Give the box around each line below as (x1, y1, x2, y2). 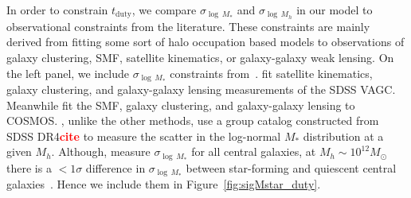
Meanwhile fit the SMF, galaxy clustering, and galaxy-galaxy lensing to (6, 96, 355, 113)
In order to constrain (6, 2, 108, 17)
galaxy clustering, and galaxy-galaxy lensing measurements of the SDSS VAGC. (6, 81, 396, 98)
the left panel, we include (6, 64, 129, 81)
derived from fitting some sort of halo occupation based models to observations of (6, 33, 405, 50)
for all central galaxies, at (191, 143, 316, 160)
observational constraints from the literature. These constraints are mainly (6, 17, 370, 34)
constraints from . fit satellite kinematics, (170, 64, 373, 81)
